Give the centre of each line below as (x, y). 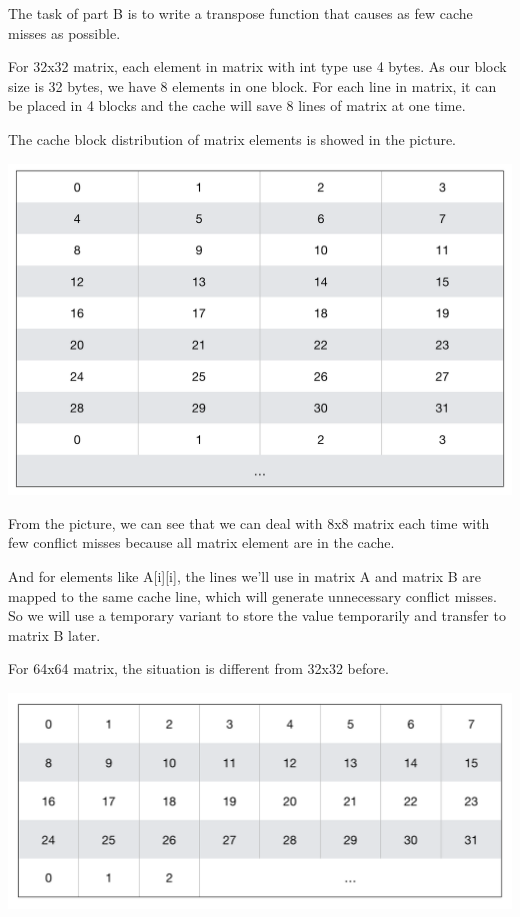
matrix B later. (54, 634)
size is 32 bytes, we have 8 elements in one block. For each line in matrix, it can (252, 85)
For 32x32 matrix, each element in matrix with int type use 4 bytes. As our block (257, 66)
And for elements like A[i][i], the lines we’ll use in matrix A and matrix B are (245, 576)
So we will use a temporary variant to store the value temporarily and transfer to (257, 615)
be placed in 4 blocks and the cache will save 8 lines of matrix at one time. (237, 105)
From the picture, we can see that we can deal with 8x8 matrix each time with (249, 522)
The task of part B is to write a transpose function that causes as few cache (240, 13)
